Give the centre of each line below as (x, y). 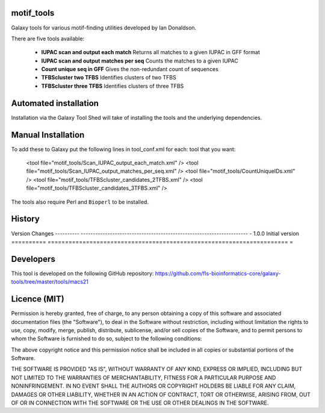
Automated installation (55, 103)
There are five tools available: (48, 39)
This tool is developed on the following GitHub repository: (82, 273)
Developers (33, 259)
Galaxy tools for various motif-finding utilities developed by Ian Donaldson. (104, 28)
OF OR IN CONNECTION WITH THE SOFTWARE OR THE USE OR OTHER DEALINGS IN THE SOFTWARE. (140, 403)
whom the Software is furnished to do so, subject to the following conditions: (107, 339)
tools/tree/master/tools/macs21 (50, 282)
